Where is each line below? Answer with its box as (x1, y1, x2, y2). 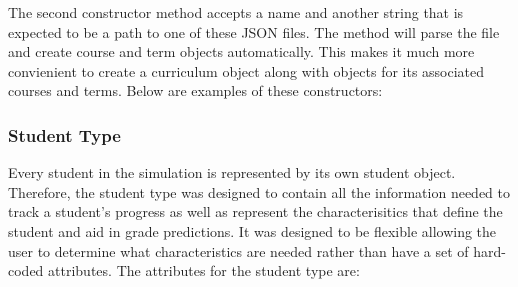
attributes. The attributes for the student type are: (48, 260, 360, 281)
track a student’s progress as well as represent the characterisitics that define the (8, 201, 503, 222)
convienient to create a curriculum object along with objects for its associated (8, 60, 485, 81)
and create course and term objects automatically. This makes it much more (8, 41, 475, 62)
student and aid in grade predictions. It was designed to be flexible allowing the (8, 220, 497, 241)
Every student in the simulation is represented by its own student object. (8, 162, 456, 183)
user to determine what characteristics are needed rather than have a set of (8, 240, 469, 261)
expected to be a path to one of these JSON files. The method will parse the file (8, 21, 500, 42)
